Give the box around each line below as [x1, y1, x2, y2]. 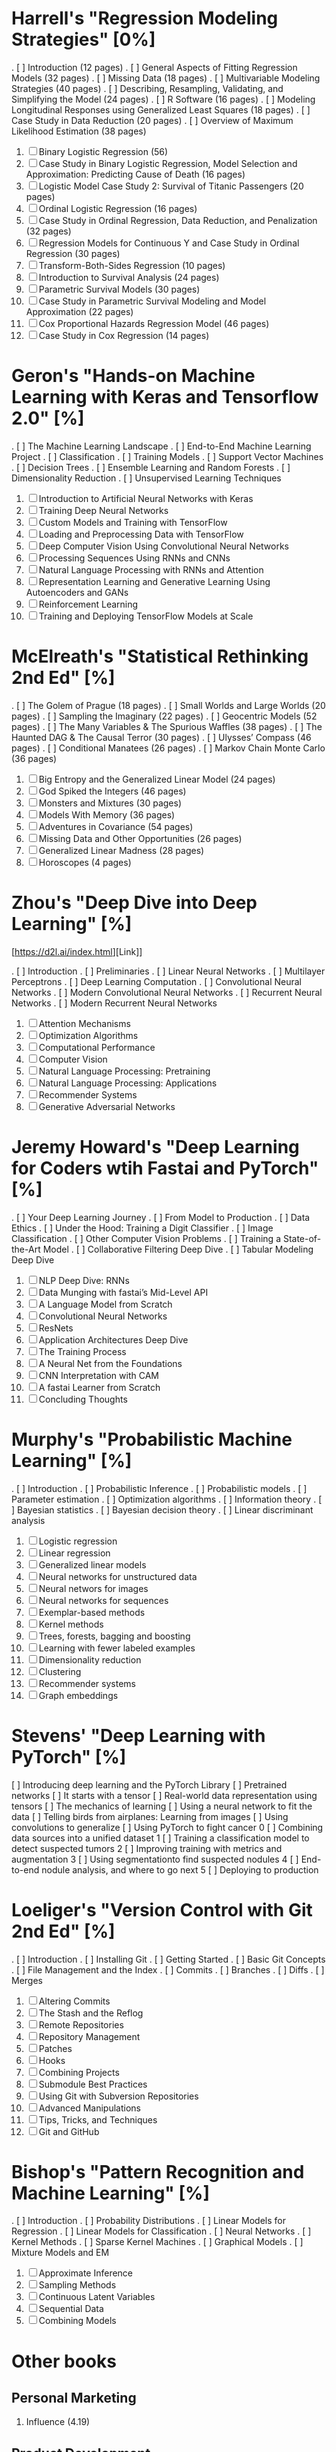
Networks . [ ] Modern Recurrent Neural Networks [11, 997, 218, 1009]
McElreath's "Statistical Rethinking [11, 645, 309, 668]
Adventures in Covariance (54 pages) [38, 820, 194, 832]
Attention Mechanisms [38, 1017, 131, 1029]
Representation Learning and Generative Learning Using [38, 575, 271, 587]
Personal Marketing [11, 2390, 137, 2407]
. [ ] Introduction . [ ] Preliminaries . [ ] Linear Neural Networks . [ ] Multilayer [11, 965, 326, 977]
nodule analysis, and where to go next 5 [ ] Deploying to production [41, 1863, 319, 1876]
